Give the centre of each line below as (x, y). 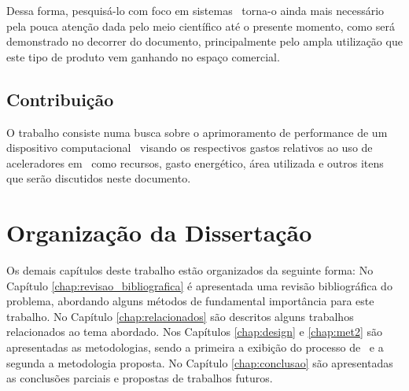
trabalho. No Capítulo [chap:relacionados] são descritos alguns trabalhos (180, 316)
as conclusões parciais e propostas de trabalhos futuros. (140, 378)
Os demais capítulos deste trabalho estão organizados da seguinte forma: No (190, 270)
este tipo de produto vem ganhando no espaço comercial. (143, 56)
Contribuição (60, 99)
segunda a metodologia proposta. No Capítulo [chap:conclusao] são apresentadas (200, 362)
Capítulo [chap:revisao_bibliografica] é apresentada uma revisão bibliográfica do (199, 285)
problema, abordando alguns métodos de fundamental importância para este (190, 301)
